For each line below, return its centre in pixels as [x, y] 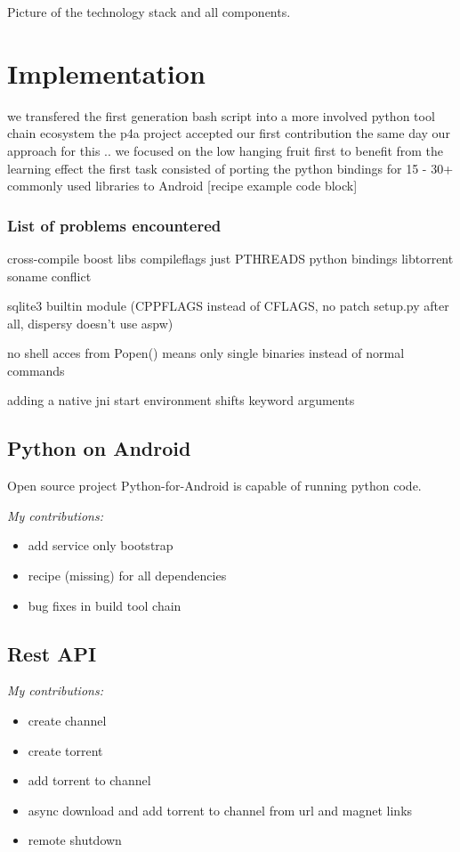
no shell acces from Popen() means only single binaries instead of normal [206, 353]
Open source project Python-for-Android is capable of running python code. [214, 486]
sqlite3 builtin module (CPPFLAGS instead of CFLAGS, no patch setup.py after [228, 306]
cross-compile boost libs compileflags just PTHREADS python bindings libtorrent [230, 258]
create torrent [65, 750]
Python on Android [99, 448]
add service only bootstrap [101, 545]
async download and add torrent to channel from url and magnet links [220, 810]
